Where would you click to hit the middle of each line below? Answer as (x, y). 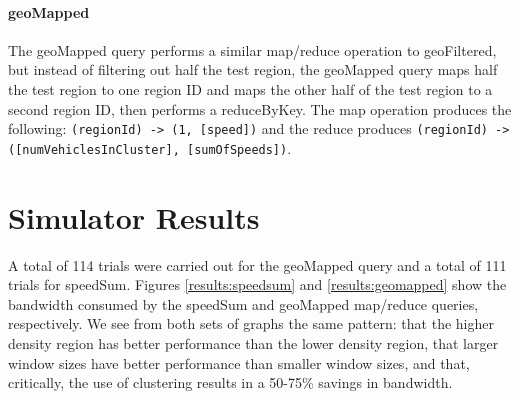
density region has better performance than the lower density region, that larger (253, 342)
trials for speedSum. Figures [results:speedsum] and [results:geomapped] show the (257, 284)
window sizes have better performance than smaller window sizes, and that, (239, 362)
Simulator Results (134, 216)
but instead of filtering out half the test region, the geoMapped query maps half (253, 69)
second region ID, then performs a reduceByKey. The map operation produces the (260, 108)
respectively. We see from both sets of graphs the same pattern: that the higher (251, 323)
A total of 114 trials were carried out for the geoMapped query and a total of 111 (257, 264)
